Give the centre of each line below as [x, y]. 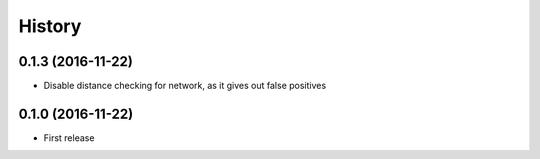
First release [69, 137]
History [50, 26]
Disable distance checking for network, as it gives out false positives [185, 86]
